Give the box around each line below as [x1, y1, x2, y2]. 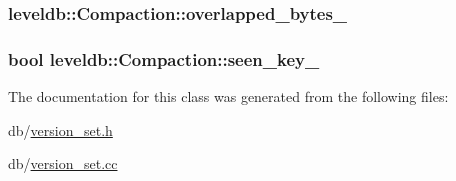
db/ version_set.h [8, 119, 113, 140]
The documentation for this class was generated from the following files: [8, 86, 449, 107]
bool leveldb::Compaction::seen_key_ [8, 46, 320, 71]
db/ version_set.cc [8, 153, 118, 174]
